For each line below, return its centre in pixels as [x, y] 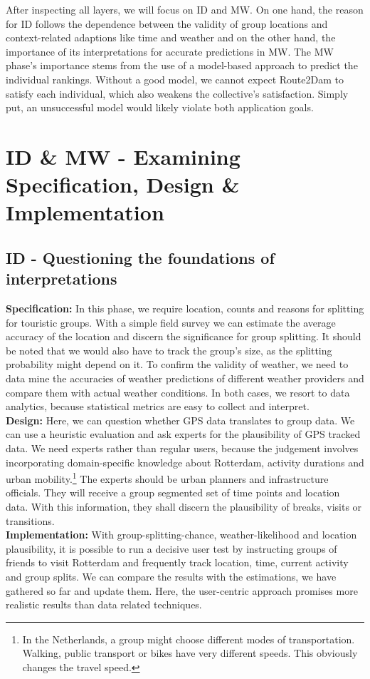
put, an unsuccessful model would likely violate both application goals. [160, 107]
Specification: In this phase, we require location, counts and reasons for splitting [185, 308]
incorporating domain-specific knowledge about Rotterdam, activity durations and [185, 462]
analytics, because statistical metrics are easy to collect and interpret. [158, 406]
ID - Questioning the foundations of [140, 257]
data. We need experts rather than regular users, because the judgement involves [182, 448]
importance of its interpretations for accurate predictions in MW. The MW [170, 51]
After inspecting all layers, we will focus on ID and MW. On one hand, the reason [185, 9]
